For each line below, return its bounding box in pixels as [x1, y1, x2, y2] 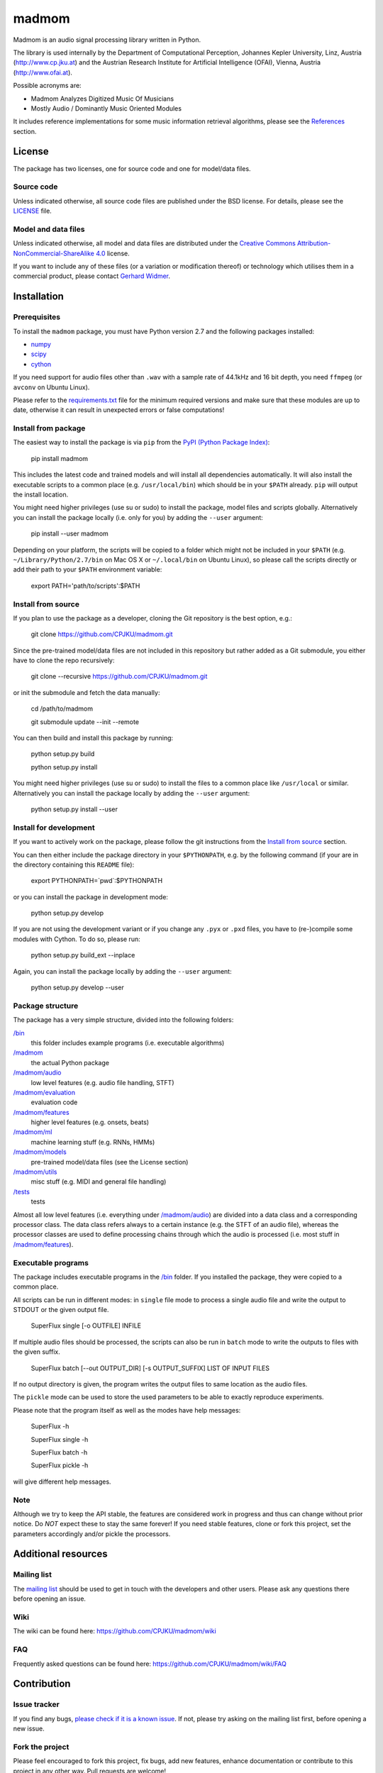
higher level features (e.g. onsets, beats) [30, 1118, 149, 1127]
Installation [13, 291, 64, 303]
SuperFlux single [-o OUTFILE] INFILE [30, 1321, 142, 1330]
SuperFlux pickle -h [30, 1461, 89, 1469]
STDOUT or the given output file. [13, 1306, 109, 1314]
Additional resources [13, 1548, 108, 1560]
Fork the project [13, 1742, 70, 1752]
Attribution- [296, 239, 331, 248]
